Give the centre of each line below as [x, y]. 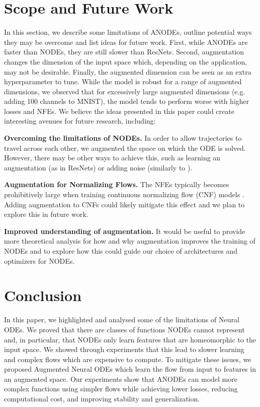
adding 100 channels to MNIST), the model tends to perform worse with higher [127, 101]
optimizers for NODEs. [39, 260]
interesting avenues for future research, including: [80, 121]
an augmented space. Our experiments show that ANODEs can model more [121, 379]
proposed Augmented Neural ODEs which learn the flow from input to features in [130, 369]
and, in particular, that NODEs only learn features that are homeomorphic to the [130, 339]
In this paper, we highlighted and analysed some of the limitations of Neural [122, 319]
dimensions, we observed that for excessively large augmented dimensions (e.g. [125, 91]
